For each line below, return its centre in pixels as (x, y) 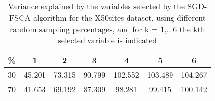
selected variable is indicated (107, 40)
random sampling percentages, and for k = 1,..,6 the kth (107, 29)
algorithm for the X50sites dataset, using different (119, 17)
